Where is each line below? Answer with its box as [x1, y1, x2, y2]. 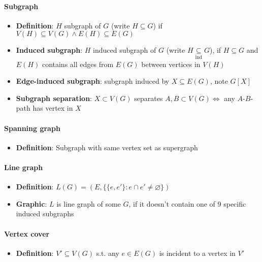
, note [210, 76, 228, 86]
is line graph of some [56, 198, 121, 209]
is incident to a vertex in [159, 247, 236, 258]
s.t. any [96, 247, 119, 258]
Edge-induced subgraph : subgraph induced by [16, 76, 170, 86]
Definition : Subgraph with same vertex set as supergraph [16, 142, 198, 152]
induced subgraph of [93, 45, 156, 55]
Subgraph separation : [16, 92, 92, 103]
